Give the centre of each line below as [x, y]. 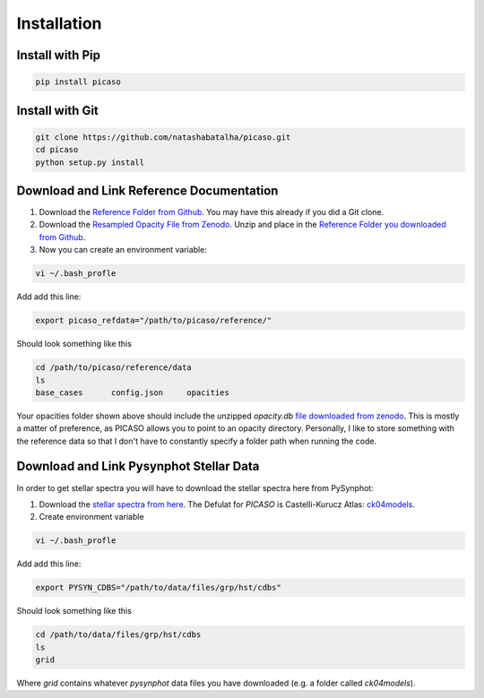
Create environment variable [91, 517]
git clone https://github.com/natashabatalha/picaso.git [163, 137]
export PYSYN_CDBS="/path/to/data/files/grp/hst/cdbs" [158, 588]
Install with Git [57, 111]
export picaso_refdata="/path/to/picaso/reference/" [154, 321]
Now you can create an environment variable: [123, 250]
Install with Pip [58, 55]
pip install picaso [78, 82]
